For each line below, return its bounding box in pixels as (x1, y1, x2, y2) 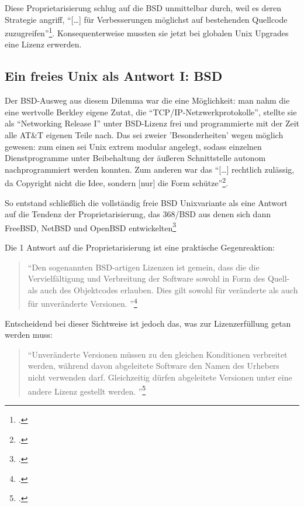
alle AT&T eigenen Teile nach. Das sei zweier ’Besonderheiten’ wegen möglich (5, 129, 284, 141)
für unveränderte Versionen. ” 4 (27, 296, 137, 310)
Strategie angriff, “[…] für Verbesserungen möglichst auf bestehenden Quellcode (5, 13, 288, 25)
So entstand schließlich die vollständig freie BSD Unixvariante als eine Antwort (5, 196, 288, 208)
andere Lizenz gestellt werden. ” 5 (27, 383, 146, 397)
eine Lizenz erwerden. (5, 38, 82, 50)
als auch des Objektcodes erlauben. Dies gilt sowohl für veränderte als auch (27, 283, 298, 296)
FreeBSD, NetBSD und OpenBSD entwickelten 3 (5, 220, 177, 234)
